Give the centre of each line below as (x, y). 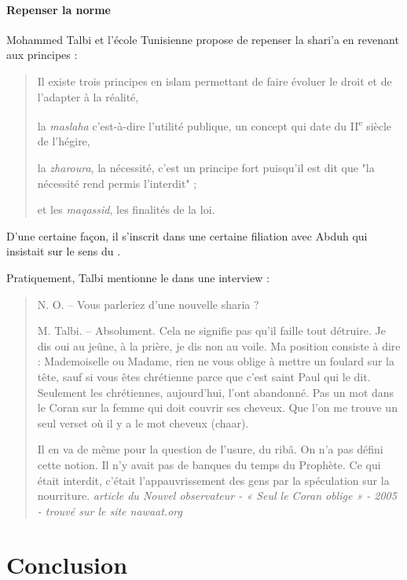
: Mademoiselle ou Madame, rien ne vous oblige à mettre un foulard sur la (216, 361)
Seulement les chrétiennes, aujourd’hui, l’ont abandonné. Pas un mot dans (216, 392)
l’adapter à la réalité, (88, 96)
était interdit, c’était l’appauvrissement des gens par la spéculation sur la (213, 480)
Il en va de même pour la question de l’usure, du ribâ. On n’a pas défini (210, 449)
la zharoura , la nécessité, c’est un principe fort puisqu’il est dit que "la (206, 168)
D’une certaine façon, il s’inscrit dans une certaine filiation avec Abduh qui (187, 235)
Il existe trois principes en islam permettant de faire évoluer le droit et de (214, 81)
